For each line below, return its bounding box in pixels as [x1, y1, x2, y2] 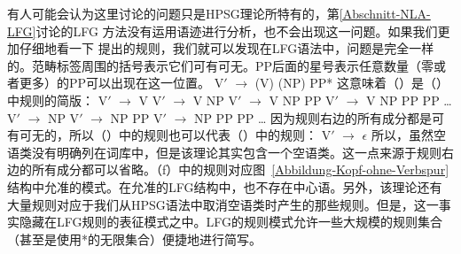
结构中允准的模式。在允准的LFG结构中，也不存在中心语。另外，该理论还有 [7, 177, 442, 196]
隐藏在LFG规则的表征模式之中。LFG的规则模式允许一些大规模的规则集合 [19, 212, 442, 231]
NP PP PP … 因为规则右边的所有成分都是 [193, 108, 433, 127]
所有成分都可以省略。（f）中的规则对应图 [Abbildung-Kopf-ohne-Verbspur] [31, 160, 449, 179]
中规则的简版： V [7, 90, 108, 109]
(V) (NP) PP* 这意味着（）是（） [254, 73, 449, 92]
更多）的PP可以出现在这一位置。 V [19, 73, 224, 92]
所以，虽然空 [371, 126, 446, 144]
